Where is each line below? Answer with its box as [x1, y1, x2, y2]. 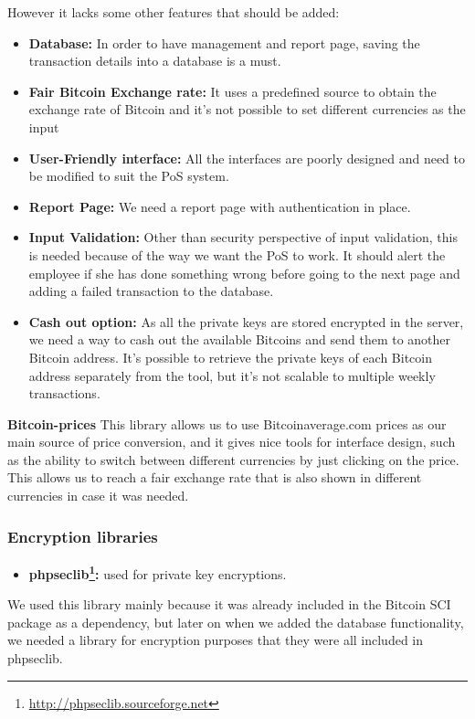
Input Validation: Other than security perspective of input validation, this [28, 227, 458, 247]
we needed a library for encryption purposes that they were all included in [7, 630, 424, 650]
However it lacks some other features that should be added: [7, 3, 340, 21]
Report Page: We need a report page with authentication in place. [28, 196, 411, 216]
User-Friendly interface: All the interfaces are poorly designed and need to [28, 148, 465, 167]
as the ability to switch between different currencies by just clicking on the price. [7, 449, 459, 469]
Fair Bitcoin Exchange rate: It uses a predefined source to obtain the [28, 81, 437, 100]
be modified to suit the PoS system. [28, 166, 229, 185]
